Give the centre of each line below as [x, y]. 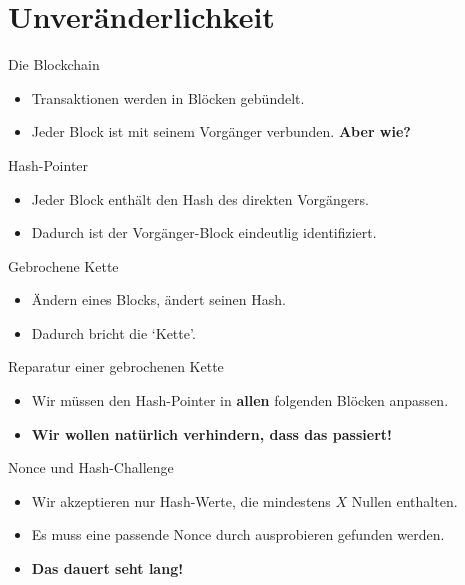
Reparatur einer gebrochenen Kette [116, 366]
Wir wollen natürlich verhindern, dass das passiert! [211, 433]
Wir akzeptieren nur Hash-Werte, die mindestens [181, 500]
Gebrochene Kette [63, 265]
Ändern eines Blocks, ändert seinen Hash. [158, 299]
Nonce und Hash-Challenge [91, 467]
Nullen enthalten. [404, 500]
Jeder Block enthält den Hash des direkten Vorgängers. [200, 198]
